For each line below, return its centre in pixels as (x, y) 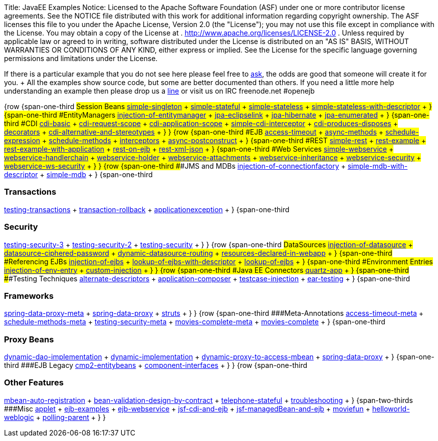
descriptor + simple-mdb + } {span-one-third (78, 174)
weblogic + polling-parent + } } (55, 417)
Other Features (34, 383)
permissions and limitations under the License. (81, 58)
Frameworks (29, 296)
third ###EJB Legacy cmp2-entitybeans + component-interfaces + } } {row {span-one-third (156, 365)
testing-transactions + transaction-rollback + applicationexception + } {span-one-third (147, 209)
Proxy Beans (29, 339)
